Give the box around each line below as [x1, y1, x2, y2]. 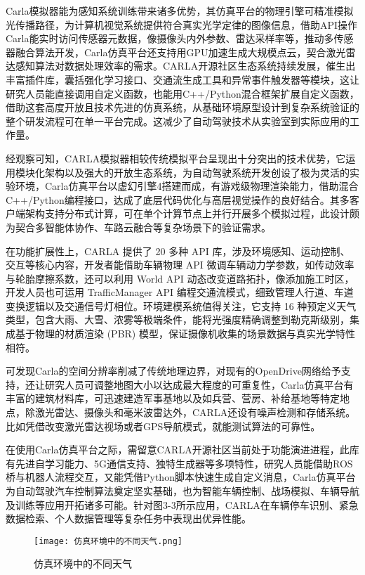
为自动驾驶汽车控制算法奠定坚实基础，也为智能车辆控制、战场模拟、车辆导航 [6, 484, 359, 498]
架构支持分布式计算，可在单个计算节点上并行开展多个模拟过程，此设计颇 [25, 206, 359, 221]
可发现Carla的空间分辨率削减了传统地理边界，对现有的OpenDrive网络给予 [6, 363, 341, 378]
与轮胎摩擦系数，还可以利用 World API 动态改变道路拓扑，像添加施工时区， [6, 271, 354, 285]
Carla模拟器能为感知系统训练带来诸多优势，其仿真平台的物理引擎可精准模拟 [6, 4, 354, 18]
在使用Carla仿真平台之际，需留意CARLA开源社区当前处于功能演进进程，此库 [6, 442, 359, 457]
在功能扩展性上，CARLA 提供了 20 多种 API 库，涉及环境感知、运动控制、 [6, 243, 350, 258]
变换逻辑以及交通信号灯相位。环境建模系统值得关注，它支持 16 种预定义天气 [6, 298, 357, 313]
